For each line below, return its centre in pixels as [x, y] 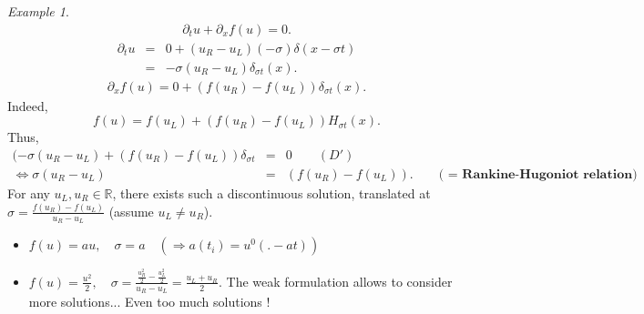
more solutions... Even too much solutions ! [149, 302]
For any [29, 192]
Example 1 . [38, 11]
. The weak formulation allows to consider [335, 281]
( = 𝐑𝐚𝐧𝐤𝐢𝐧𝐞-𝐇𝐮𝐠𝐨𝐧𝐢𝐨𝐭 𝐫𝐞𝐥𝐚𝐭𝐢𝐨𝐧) [538, 174]
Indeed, [28, 105]
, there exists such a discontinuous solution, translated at [271, 192]
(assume [131, 211]
